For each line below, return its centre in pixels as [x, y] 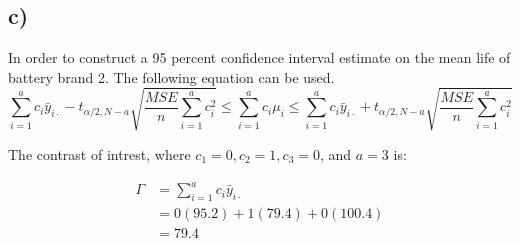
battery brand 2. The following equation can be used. [171, 76]
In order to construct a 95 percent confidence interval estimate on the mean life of [259, 57]
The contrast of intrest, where [99, 153]
